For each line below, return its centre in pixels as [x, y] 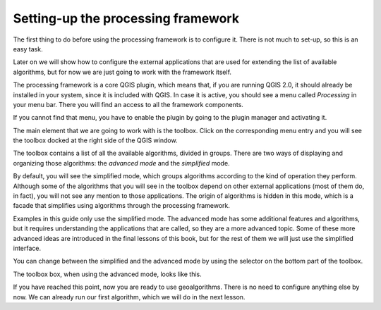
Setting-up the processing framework [126, 18]
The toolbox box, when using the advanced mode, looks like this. [108, 274]
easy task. [28, 49]
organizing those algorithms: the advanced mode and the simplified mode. [121, 163]
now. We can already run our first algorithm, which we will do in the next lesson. [129, 297]
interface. [27, 248]
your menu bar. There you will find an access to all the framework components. [128, 104]
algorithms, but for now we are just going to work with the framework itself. [122, 72]
